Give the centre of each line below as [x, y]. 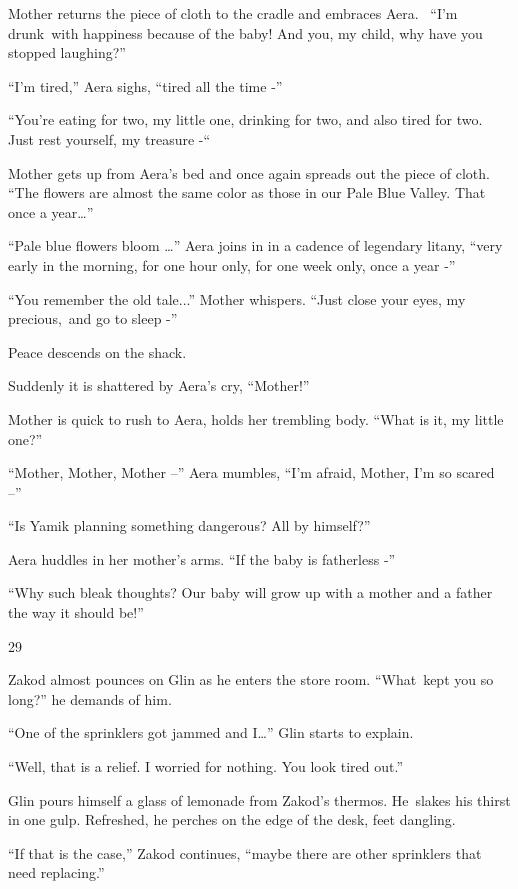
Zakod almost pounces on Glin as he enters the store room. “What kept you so [251, 679]
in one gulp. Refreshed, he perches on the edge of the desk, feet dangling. [232, 819]
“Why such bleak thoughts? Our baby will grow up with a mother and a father [250, 592]
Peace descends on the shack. [97, 351]
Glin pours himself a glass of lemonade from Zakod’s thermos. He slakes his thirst [259, 799]
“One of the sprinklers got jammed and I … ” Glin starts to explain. [211, 732]
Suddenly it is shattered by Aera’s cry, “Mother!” [159, 385]
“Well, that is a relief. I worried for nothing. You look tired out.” [206, 766]
